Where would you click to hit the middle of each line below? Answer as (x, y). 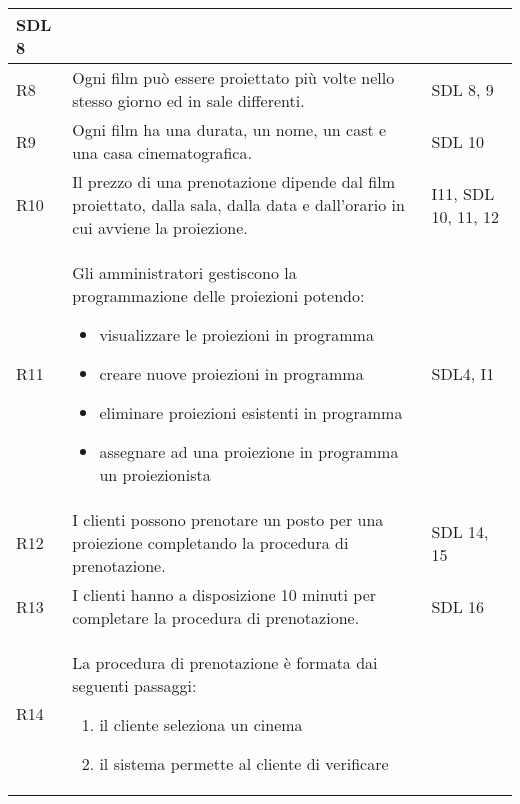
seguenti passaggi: (134, 685)
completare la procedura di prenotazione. (216, 617)
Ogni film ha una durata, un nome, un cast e (229, 129)
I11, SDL (463, 193)
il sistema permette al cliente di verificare (244, 763)
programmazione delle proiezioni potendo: (218, 295)
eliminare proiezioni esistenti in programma (251, 412)
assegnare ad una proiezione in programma (249, 451)
